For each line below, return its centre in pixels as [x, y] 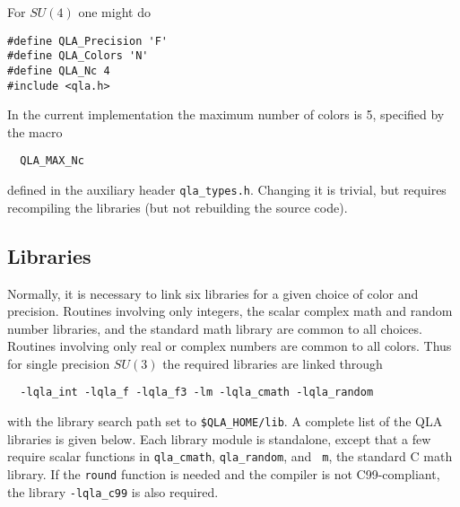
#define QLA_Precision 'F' [87, 41]
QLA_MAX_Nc [52, 161]
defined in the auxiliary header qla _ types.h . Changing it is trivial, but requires [227, 190]
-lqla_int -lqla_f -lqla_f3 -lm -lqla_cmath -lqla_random [197, 393]
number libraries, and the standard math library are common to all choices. [215, 328]
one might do [114, 12]
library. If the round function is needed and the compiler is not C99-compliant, [224, 474]
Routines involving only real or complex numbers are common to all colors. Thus [230, 346]
